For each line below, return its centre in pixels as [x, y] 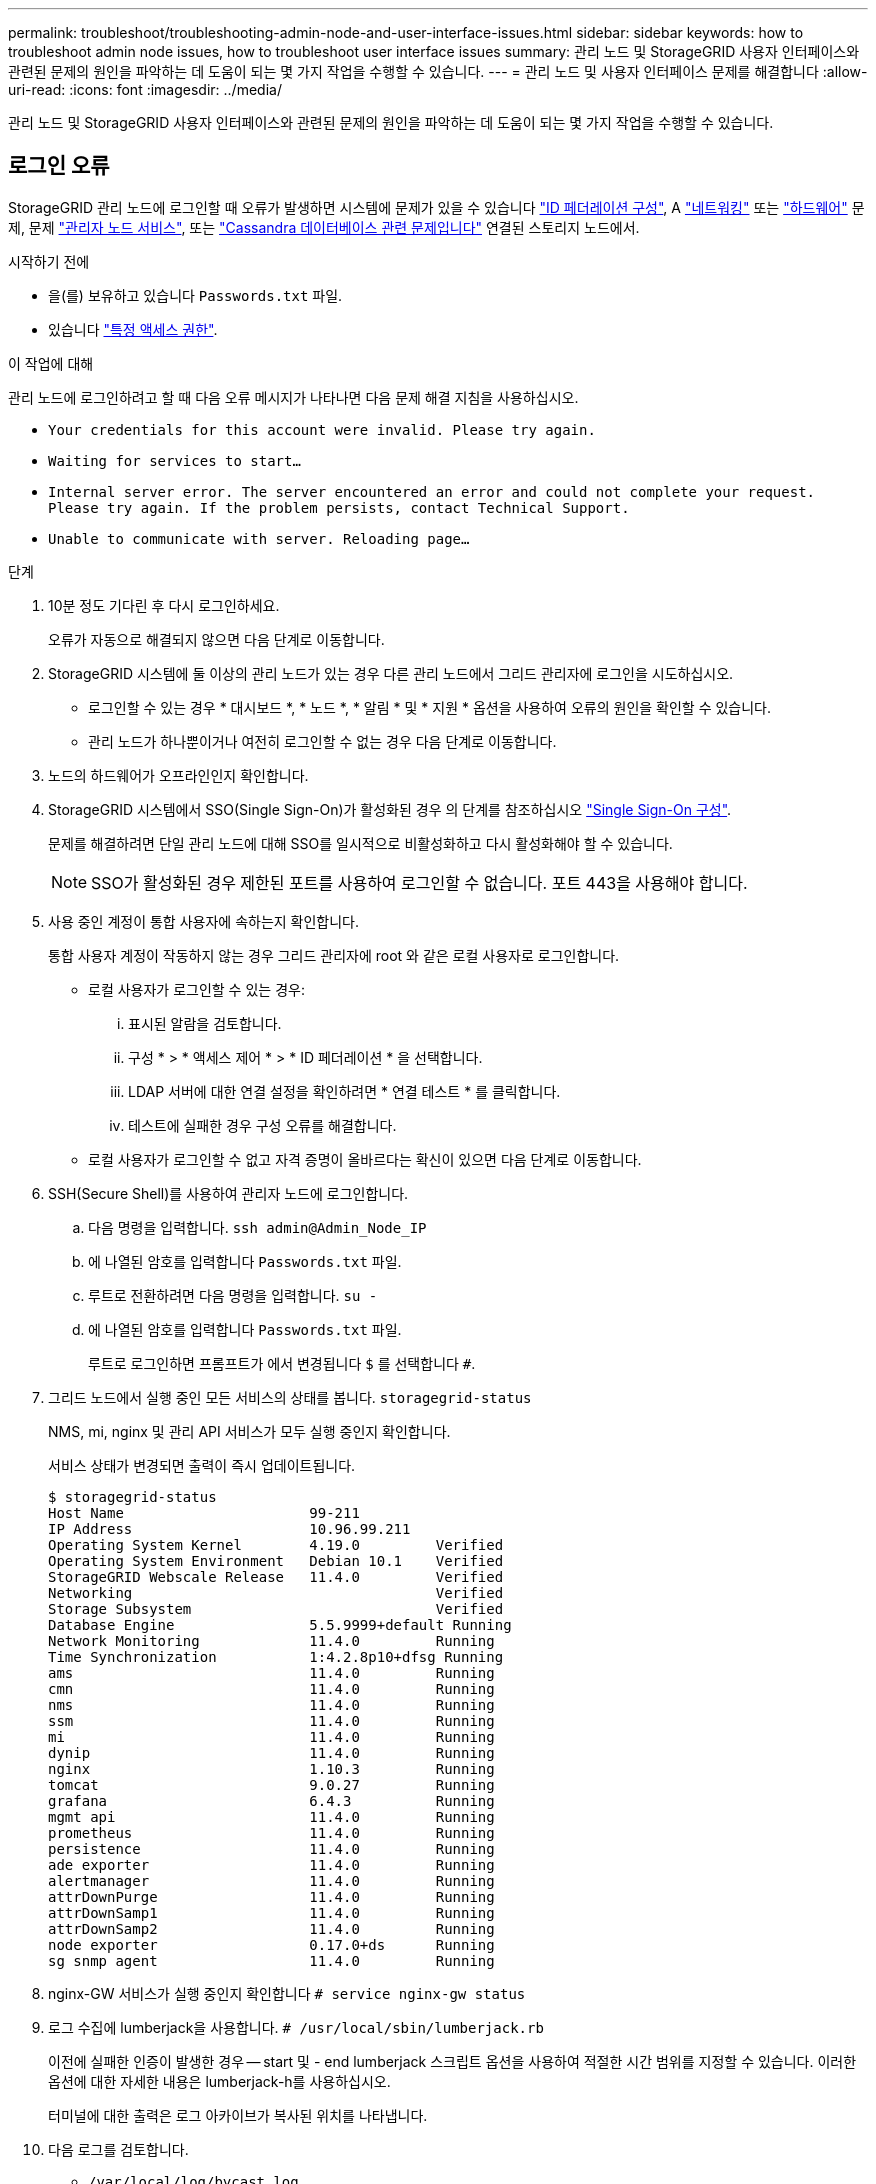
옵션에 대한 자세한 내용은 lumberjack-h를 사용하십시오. [219, 2081]
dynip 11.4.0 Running [271, 1752]
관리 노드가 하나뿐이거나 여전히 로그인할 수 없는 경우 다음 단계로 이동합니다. [322, 741]
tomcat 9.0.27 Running [271, 1784]
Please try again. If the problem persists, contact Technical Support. [339, 507]
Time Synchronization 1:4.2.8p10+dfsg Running [276, 1656]
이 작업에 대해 [51, 363]
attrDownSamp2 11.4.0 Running [271, 1928]
